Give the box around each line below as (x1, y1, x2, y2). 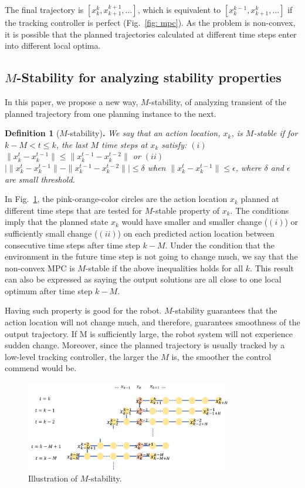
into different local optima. (5, 39, 101, 52)
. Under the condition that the (165, 238, 274, 251)
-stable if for (253, 127, 298, 139)
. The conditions (230, 204, 289, 216)
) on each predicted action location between (117, 227, 274, 239)
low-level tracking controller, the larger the (5, 350, 158, 362)
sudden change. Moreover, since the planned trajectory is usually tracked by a (5, 339, 285, 351)
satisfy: (161, 138, 187, 150)
